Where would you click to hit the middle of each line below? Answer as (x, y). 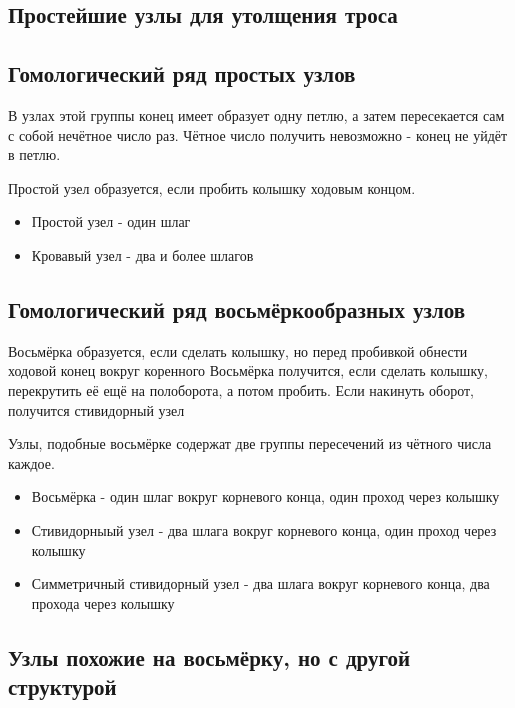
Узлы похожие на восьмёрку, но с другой (209, 656)
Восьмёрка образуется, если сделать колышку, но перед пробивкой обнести (238, 350)
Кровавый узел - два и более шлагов (142, 254)
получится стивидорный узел (96, 409)
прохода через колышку (103, 602)
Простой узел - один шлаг (111, 221)
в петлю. (34, 154)
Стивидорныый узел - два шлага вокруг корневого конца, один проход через (264, 529)
